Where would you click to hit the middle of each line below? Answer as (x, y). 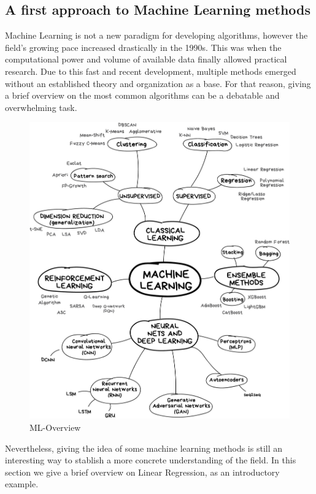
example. (22, 484)
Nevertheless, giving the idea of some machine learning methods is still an (144, 448)
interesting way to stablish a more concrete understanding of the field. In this (151, 460)
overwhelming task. (41, 107)
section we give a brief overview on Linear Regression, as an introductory (142, 472)
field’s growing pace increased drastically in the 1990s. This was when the (143, 47)
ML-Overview (55, 427)
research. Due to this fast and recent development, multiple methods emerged (151, 71)
